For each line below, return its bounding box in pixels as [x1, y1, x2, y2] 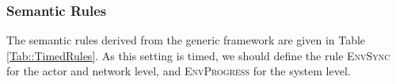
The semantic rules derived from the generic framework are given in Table [6, 32, 366, 48]
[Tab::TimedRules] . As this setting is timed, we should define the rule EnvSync [6, 47, 390, 63]
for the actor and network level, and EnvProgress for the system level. [6, 63, 351, 79]
